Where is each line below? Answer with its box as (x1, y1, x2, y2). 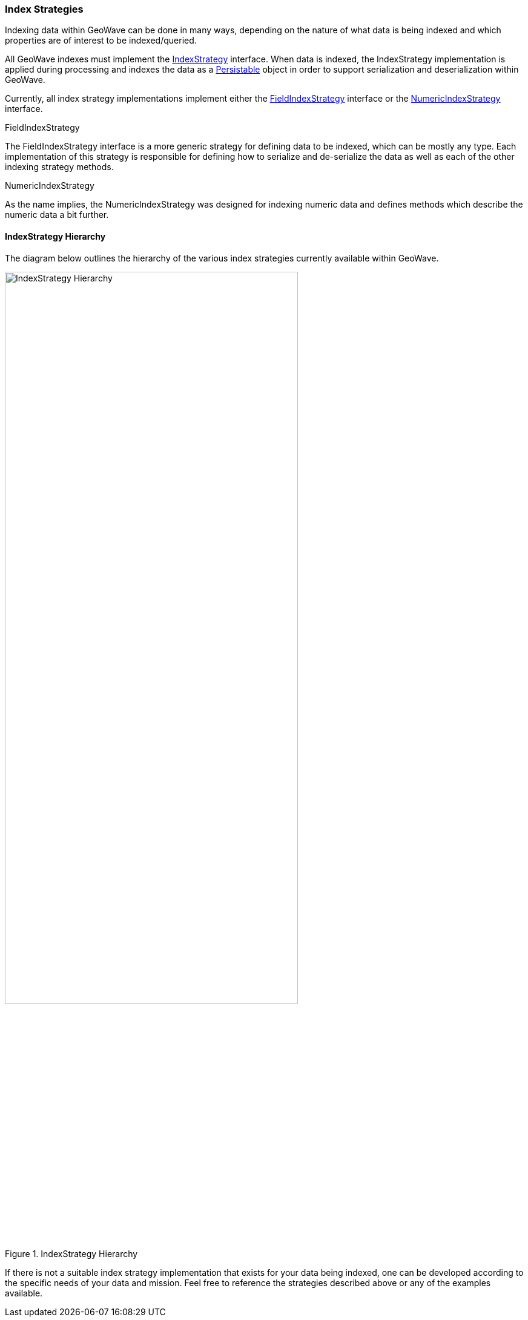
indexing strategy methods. (5, 162, 114, 172)
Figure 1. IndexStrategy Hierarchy (5, 1248, 138, 1259)
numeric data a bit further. (5, 209, 109, 220)
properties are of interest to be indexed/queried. (5, 35, 197, 46)
